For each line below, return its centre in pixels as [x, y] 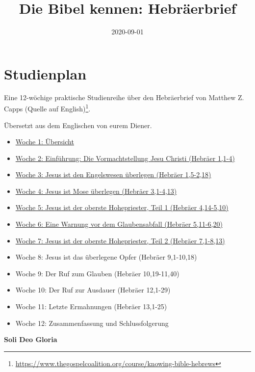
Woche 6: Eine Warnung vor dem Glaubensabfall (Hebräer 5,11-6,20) [119, 224]
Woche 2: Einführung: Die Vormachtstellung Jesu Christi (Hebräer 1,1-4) [125, 158]
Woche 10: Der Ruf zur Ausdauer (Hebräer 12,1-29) [93, 290]
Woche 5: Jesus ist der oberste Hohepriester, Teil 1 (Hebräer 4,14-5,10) [122, 207]
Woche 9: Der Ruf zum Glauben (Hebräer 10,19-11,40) [97, 273]
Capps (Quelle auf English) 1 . [47, 108]
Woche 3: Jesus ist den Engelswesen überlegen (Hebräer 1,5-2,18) [113, 174]
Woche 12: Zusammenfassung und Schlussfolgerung [92, 323]
